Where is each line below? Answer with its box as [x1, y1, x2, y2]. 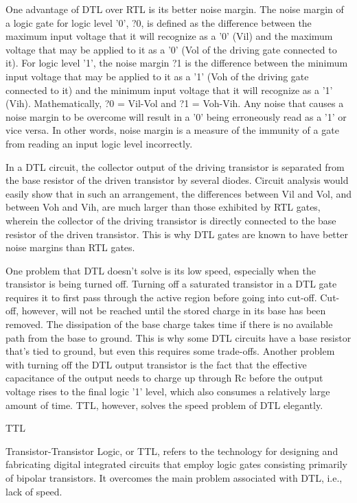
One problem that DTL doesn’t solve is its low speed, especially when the [5, 263, 316, 277]
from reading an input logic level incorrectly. [5, 136, 193, 150]
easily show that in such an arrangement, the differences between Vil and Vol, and [5, 186, 352, 200]
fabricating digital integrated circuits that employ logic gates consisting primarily [5, 457, 347, 471]
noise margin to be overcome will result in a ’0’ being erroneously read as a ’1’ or [5, 109, 347, 124]
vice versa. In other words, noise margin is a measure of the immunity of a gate [5, 123, 339, 137]
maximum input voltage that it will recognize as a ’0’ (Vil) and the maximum [5, 29, 333, 43]
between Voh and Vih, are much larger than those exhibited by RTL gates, [5, 200, 321, 214]
